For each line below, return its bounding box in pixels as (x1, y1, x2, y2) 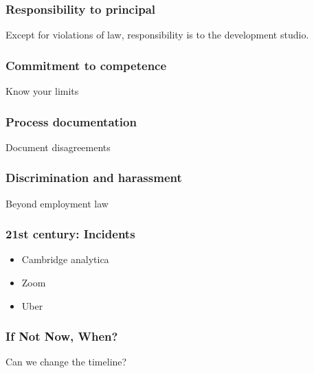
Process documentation (5, 113, 137, 130)
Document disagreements (5, 139, 111, 154)
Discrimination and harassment (5, 169, 182, 186)
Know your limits (5, 84, 79, 98)
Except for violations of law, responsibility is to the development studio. (5, 27, 309, 42)
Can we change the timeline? (5, 354, 127, 369)
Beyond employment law (5, 196, 109, 210)
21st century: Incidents (5, 225, 135, 242)
